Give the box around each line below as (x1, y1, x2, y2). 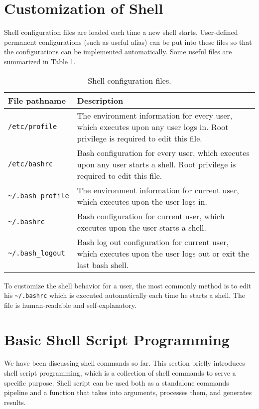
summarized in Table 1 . (4, 56, 76, 66)
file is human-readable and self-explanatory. (4, 299, 136, 310)
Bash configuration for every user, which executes (77, 146, 250, 158)
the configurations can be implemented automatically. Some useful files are (4, 46, 232, 57)
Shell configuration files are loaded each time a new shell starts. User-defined (4, 27, 238, 37)
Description (77, 94, 124, 106)
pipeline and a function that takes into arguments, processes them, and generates (4, 387, 252, 398)
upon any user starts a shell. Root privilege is (77, 158, 236, 170)
